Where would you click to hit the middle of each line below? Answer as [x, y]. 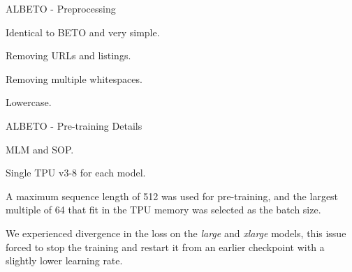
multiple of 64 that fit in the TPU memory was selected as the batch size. [163, 210]
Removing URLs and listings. [68, 55]
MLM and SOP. [40, 149]
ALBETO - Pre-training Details [74, 125]
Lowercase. [29, 102]
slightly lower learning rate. [64, 260]
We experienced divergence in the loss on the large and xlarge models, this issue [176, 233]
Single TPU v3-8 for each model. [76, 173]
